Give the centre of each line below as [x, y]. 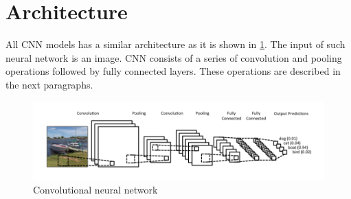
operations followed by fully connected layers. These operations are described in [173, 71]
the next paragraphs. [49, 84]
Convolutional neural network [95, 190]
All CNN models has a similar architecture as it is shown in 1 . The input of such [175, 44]
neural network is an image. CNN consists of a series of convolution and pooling [174, 57]
